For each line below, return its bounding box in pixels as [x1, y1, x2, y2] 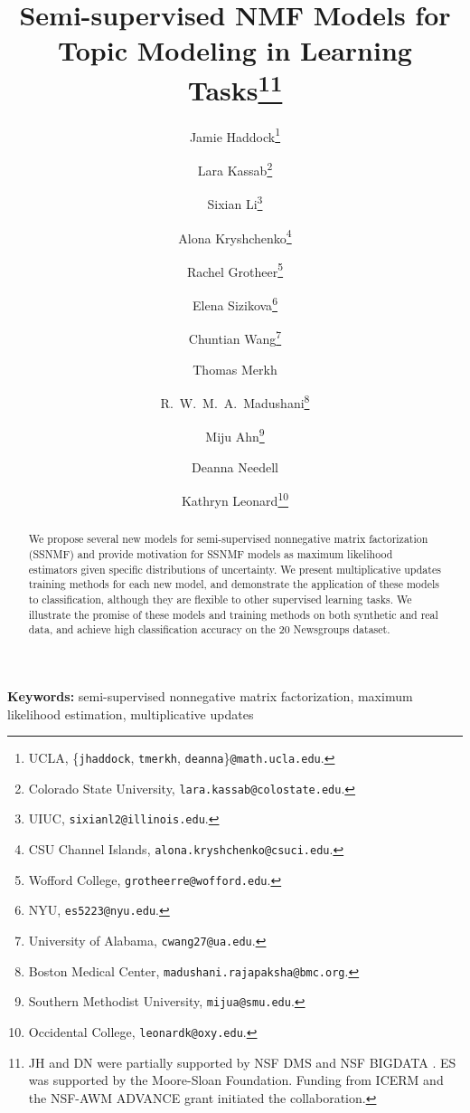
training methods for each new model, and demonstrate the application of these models [28, 576, 439, 592]
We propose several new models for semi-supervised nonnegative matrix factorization [28, 531, 428, 547]
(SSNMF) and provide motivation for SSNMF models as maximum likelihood [28, 546, 393, 561]
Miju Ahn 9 [205, 424, 265, 446]
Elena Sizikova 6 [193, 293, 277, 314]
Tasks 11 [187, 67, 283, 108]
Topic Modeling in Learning [58, 32, 412, 69]
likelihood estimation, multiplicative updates [7, 704, 254, 723]
